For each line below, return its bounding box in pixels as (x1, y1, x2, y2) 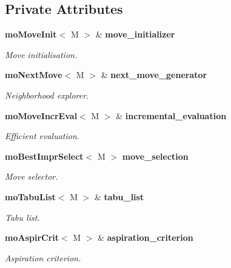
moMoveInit (5, 28, 57, 41)
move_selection (122, 149, 189, 162)
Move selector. (5, 170, 58, 183)
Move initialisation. (5, 48, 78, 60)
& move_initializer (95, 28, 175, 41)
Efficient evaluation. (5, 129, 80, 142)
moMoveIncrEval (5, 109, 78, 122)
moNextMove (5, 68, 62, 81)
